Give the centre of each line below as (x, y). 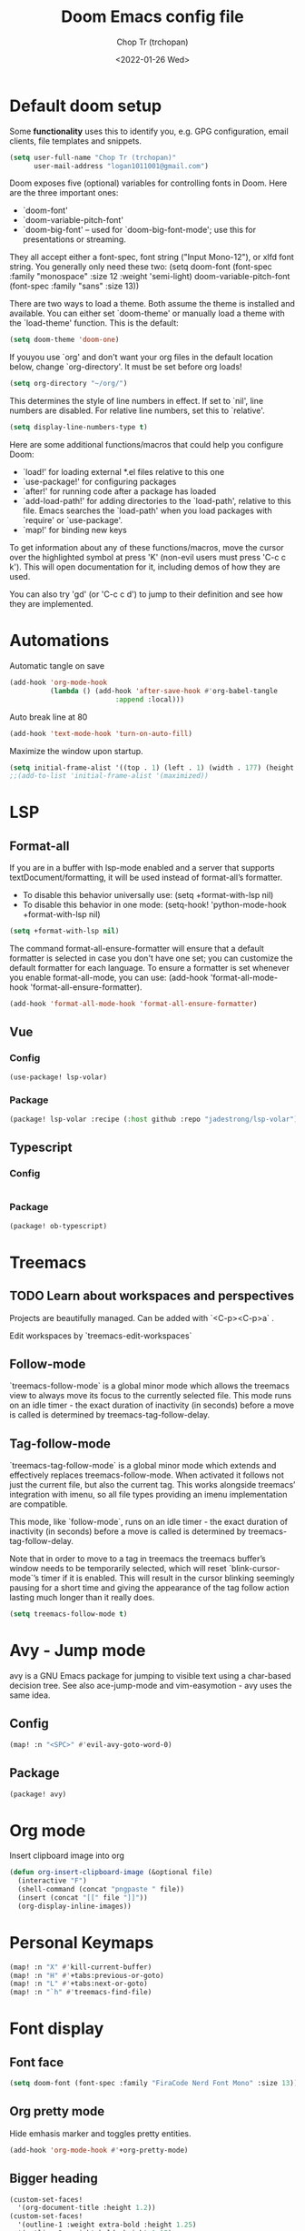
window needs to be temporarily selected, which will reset (118, 1569)
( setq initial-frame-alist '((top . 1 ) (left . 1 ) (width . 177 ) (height (152, 767)
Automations (59, 641)
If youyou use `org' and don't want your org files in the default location (142, 358)
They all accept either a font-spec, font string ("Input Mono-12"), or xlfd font (152, 257)
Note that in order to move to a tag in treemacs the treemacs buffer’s (138, 1559)
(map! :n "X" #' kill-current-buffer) (81, 1967)
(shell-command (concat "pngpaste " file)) (101, 1890)
